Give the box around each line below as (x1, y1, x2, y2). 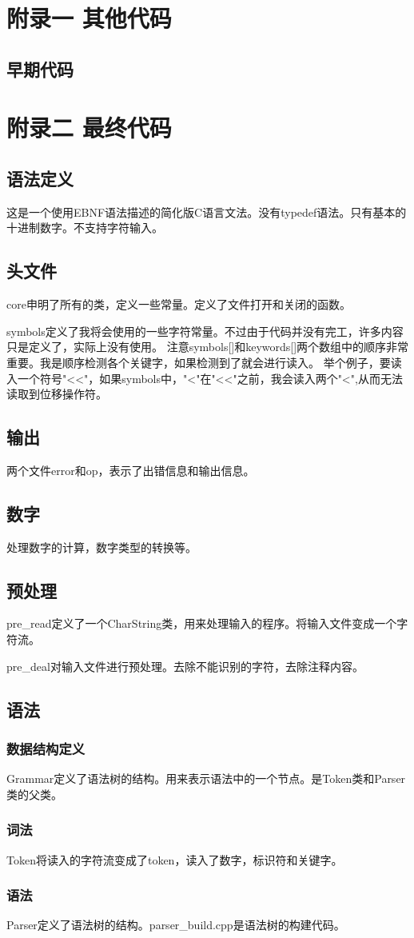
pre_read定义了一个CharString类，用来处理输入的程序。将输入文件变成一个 (6, 615, 397, 632)
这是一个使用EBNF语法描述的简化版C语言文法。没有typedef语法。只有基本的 (6, 203, 407, 220)
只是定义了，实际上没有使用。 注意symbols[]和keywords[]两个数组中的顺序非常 (6, 338, 409, 355)
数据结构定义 (6, 738, 86, 758)
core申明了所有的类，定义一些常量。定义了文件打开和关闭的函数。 (6, 296, 351, 313)
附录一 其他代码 (6, 2, 172, 34)
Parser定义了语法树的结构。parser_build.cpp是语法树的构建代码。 (6, 916, 345, 933)
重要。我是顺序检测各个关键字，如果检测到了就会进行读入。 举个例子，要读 (6, 353, 402, 370)
